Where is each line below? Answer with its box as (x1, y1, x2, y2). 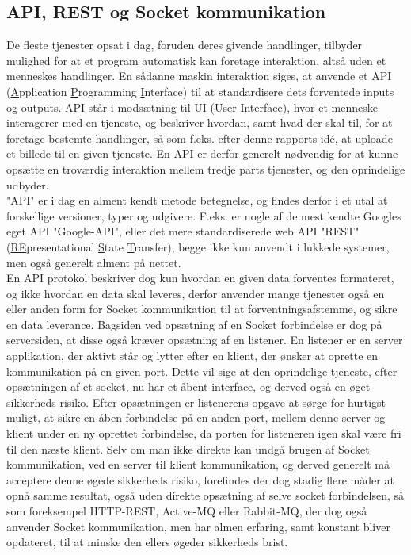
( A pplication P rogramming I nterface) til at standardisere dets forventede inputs (6, 82, 394, 99)
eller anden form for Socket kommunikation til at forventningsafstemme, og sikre (6, 300, 398, 317)
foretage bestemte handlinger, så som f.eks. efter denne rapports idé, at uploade (6, 129, 393, 146)
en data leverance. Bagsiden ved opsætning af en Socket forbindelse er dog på (6, 316, 382, 332)
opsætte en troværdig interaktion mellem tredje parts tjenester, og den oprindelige (6, 160, 405, 177)
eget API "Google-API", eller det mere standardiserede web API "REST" (6, 223, 360, 239)
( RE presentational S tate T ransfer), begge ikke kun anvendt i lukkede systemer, (6, 238, 390, 255)
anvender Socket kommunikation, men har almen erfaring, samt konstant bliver (6, 518, 390, 534)
